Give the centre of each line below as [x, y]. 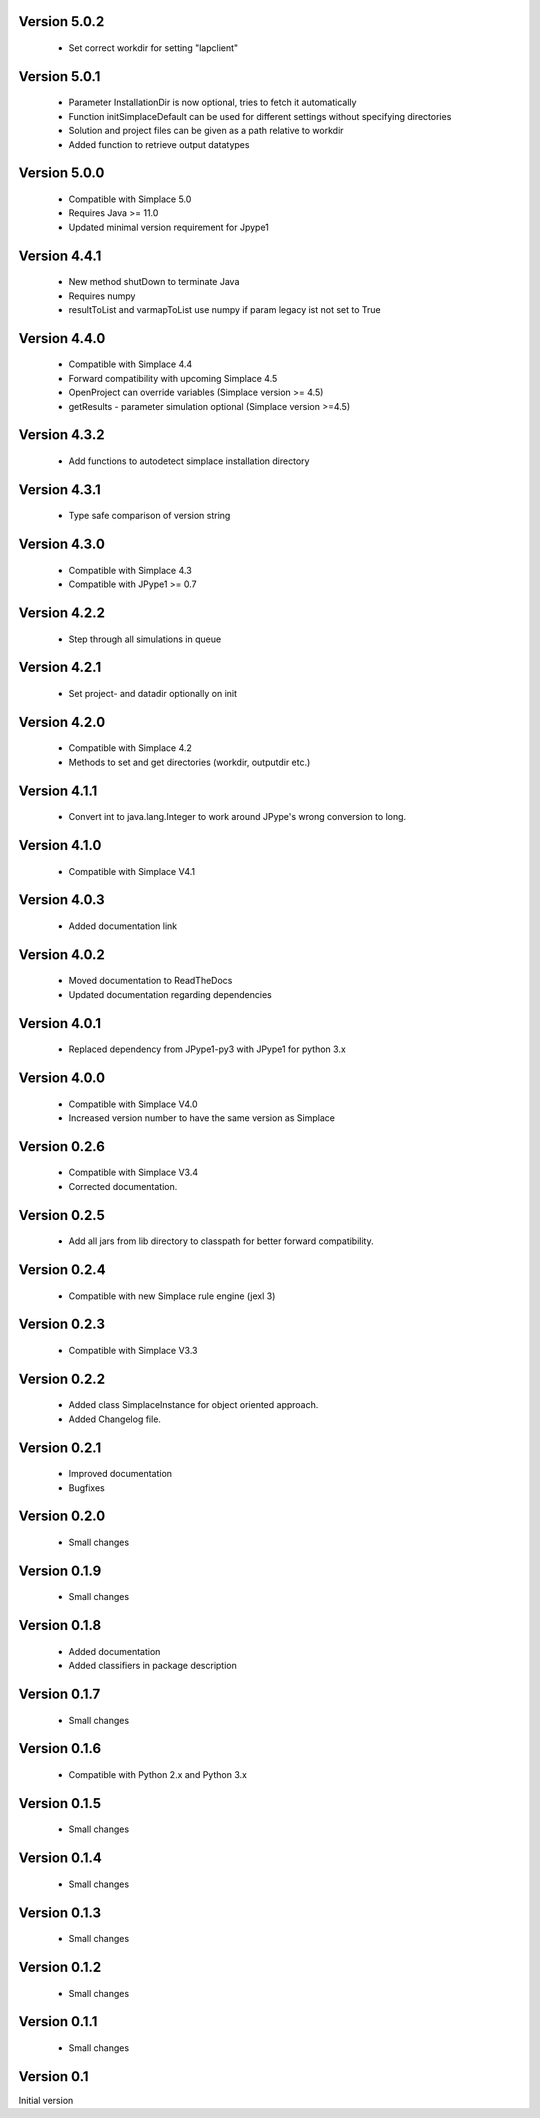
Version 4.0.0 [61, 1078]
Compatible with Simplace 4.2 [130, 748]
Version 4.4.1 [60, 255]
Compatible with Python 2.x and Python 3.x [157, 1775]
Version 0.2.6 [61, 1146]
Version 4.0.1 [60, 1023]
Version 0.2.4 [62, 1269]
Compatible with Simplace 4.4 [130, 364]
